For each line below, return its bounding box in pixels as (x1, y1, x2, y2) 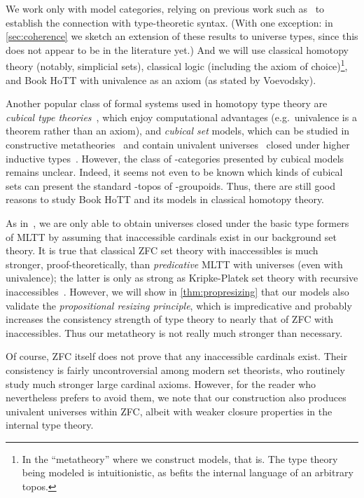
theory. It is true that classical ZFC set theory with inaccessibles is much (6, 243, 318, 258)
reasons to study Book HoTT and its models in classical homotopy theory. (6, 192, 325, 207)
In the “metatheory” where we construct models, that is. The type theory (22, 451, 338, 466)
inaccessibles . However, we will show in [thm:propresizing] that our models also (6, 284, 349, 298)
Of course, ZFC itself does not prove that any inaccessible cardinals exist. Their (6, 349, 348, 364)
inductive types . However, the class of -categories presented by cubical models (6, 151, 344, 165)
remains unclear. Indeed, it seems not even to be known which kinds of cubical (6, 165, 343, 179)
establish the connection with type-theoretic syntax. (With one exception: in (6, 15, 333, 29)
